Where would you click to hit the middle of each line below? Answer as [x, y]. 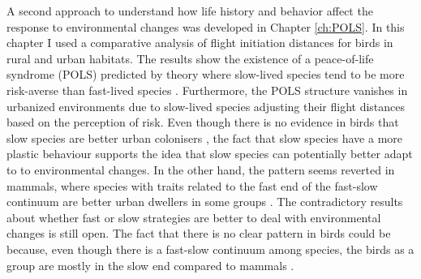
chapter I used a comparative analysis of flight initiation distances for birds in [200, 43]
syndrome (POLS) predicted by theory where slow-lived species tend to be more [206, 74]
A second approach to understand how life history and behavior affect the [190, 11]
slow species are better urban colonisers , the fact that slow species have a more [205, 137]
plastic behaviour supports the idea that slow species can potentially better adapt [210, 154]
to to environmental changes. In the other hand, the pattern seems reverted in [201, 169]
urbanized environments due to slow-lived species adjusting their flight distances [206, 106]
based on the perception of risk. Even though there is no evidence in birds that [203, 122]
